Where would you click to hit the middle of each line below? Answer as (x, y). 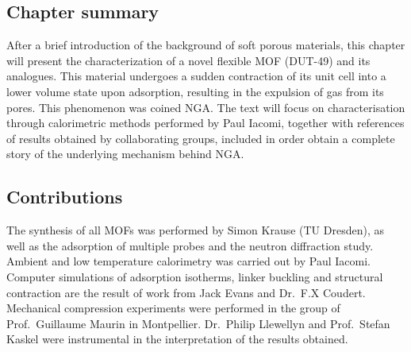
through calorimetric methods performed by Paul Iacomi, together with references (205, 123)
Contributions (65, 197)
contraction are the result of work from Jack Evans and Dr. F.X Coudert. (186, 292)
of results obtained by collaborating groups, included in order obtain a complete (201, 138)
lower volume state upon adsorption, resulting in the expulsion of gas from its (195, 91)
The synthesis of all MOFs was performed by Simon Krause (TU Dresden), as (195, 230)
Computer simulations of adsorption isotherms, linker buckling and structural (195, 276)
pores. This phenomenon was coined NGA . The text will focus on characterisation (206, 107)
